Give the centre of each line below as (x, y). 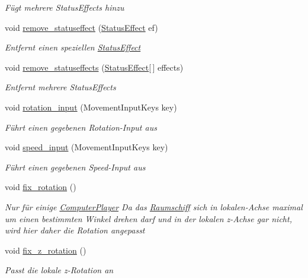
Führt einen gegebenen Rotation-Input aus (81, 127)
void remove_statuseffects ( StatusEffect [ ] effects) (94, 67)
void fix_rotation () (41, 187)
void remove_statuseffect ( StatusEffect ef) (81, 27)
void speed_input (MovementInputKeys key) (86, 147)
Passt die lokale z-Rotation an (59, 270)
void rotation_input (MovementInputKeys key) (91, 107)
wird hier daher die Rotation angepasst (75, 230)
